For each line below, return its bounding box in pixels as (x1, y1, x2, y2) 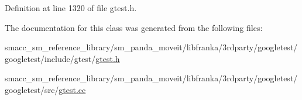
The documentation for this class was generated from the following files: (5, 21, 263, 33)
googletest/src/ (5, 83, 59, 95)
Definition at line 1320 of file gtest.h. (5, 2, 137, 13)
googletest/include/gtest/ (5, 52, 96, 64)
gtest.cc (59, 83, 86, 95)
